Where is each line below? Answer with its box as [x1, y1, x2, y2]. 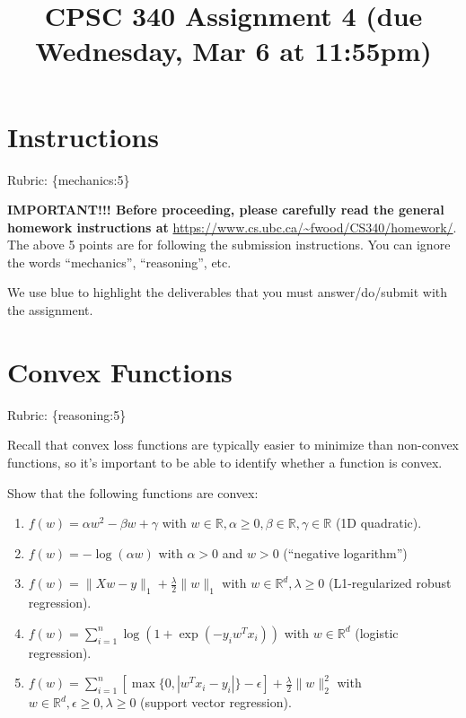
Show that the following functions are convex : [7, 483, 259, 502]
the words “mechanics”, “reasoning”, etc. [7, 252, 232, 271]
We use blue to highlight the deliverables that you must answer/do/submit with [7, 283, 448, 302]
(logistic [355, 623, 399, 642]
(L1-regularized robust [328, 574, 452, 592]
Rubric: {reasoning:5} [7, 405, 127, 424]
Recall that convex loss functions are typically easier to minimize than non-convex [7, 435, 459, 454]
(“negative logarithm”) [283, 543, 408, 562]
